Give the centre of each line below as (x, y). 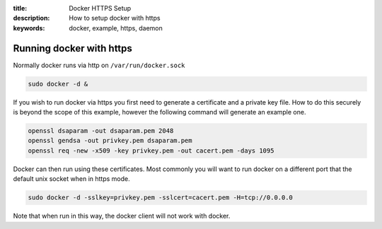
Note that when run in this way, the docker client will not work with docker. (122, 216)
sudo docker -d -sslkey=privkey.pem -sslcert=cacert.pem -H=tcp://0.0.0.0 (161, 198)
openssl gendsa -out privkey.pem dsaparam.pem (110, 141)
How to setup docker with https (115, 18)
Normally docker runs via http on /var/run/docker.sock (99, 65)
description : (31, 18)
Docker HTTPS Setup (100, 8)
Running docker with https (73, 48)
